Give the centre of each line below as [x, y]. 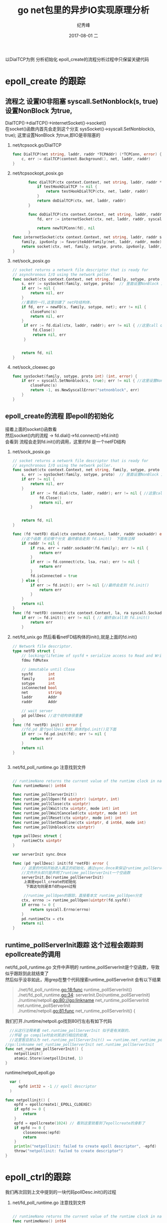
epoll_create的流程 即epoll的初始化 [59, 416]
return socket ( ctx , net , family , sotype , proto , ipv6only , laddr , [92, 247]
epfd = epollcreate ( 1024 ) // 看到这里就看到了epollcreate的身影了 [80, 1123]
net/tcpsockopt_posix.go [38, 173]
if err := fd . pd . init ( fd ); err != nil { [64, 734]
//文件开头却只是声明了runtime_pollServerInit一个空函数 [76, 873]
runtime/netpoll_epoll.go [30, 1072]
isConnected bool [39, 688]
